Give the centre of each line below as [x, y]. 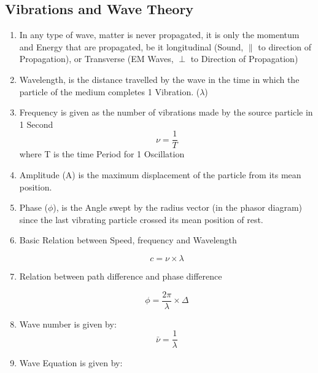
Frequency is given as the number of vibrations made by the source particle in [166, 112]
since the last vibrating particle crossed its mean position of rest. [141, 219]
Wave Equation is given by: [71, 363]
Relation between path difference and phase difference [121, 276]
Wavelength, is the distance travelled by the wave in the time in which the [159, 79]
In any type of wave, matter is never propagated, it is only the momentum [159, 35]
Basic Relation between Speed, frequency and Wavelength [128, 240]
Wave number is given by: [68, 324]
